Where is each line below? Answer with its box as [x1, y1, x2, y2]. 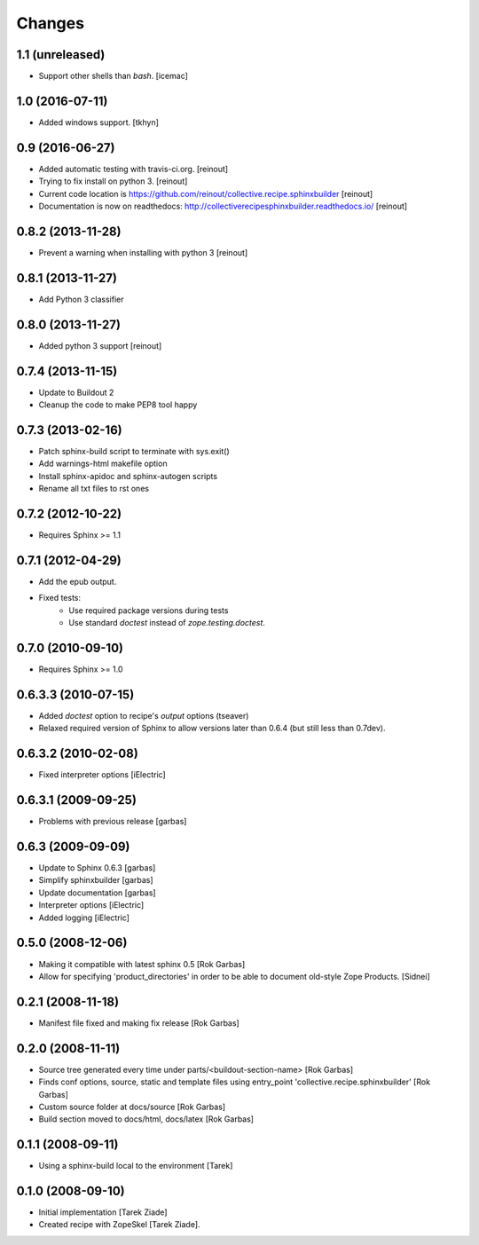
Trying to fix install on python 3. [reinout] [38, 176, 188, 186]
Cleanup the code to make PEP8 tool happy [38, 399, 198, 410]
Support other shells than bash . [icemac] [38, 71, 188, 82]
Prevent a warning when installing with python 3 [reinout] [38, 247, 248, 257]
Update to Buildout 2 [38, 387, 114, 398]
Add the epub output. [38, 576, 117, 587]
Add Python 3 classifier [38, 294, 124, 304]
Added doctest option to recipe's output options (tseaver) [38, 710, 249, 721]
